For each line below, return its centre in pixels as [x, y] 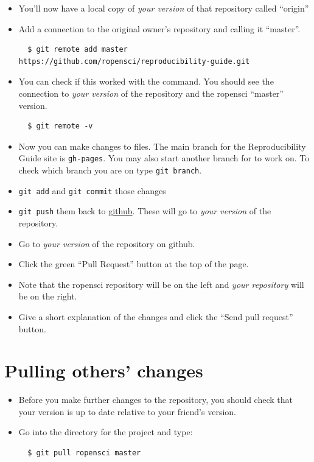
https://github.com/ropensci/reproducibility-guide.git [134, 61]
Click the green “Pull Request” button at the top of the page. [134, 264]
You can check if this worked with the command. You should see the [146, 81]
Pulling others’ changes [104, 370]
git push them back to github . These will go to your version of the [145, 211]
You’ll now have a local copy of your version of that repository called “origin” [164, 8]
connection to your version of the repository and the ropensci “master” [151, 93]
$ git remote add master [78, 50]
